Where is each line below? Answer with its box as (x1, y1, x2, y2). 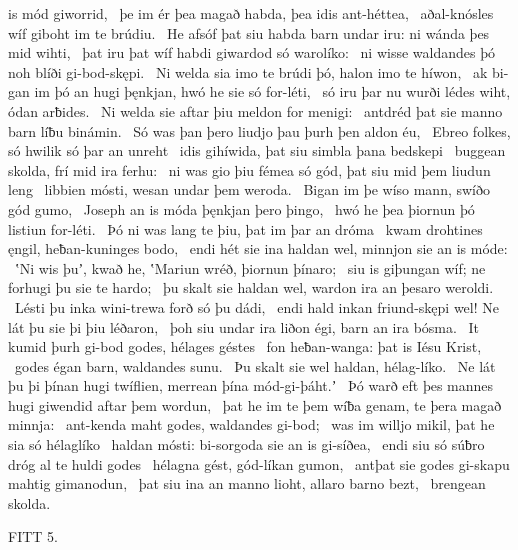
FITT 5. (8, 526, 58, 547)
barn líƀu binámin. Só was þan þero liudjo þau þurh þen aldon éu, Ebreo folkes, (8, 120, 511, 141)
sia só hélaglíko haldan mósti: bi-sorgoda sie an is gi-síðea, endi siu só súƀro (8, 434, 485, 455)
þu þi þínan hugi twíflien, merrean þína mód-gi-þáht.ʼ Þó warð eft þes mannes (8, 375, 494, 396)
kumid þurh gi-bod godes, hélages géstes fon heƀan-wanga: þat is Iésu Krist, (8, 336, 482, 357)
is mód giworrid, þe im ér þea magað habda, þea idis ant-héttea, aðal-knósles (8, 3, 494, 23)
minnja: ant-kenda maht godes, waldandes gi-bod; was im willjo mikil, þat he (8, 414, 495, 435)
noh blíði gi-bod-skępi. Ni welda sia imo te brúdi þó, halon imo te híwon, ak (8, 61, 488, 82)
